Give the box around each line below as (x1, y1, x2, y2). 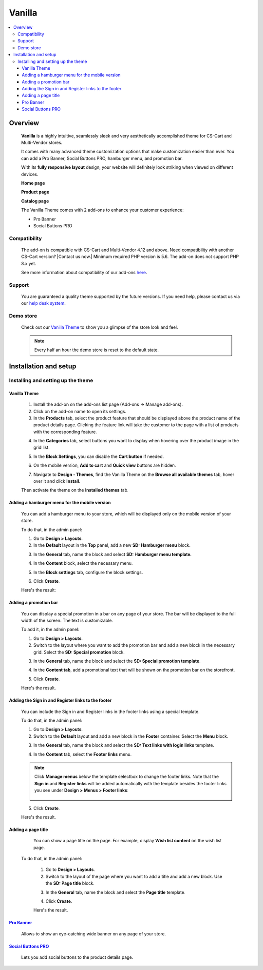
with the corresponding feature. (33, 429, 97, 435)
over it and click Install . (33, 478, 80, 484)
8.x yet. (21, 260, 37, 266)
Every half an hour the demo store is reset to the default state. (34, 347, 159, 353)
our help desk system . (21, 300, 66, 306)
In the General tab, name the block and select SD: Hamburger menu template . (33, 551, 192, 557)
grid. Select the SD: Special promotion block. (33, 649, 125, 655)
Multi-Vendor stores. (21, 139, 63, 146)
